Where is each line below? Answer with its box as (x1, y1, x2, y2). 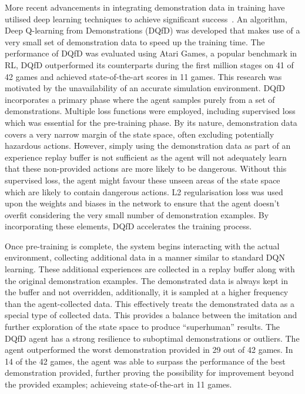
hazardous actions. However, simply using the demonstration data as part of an (5, 139, 291, 152)
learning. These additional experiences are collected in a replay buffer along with (5, 263, 295, 275)
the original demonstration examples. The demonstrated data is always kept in (5, 274, 288, 286)
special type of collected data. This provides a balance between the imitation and (5, 309, 297, 321)
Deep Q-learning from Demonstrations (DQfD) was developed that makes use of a (5, 24, 300, 36)
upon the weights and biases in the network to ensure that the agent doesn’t (5, 197, 280, 209)
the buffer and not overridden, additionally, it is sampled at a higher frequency (5, 286, 289, 298)
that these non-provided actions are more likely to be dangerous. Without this (5, 162, 287, 175)
